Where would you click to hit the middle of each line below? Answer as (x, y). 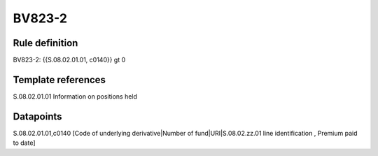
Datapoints (37, 116)
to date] (24, 143)
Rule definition (45, 43)
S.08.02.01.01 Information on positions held (75, 96)
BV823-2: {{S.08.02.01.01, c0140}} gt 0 (69, 60)
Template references (59, 79)
